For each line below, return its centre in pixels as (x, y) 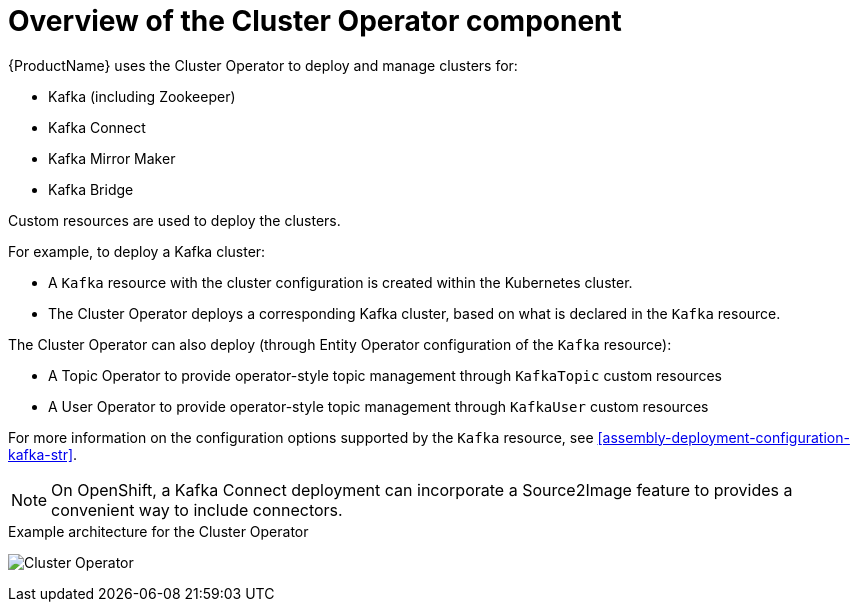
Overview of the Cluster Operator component (315, 21)
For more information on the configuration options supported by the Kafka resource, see (301, 437)
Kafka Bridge (91, 189)
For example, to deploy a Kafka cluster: (137, 251)
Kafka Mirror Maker (112, 158)
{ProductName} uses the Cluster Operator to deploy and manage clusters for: (263, 65)
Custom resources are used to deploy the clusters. (174, 220)
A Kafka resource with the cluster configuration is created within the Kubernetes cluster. (340, 282)
